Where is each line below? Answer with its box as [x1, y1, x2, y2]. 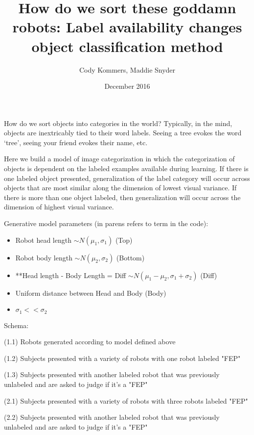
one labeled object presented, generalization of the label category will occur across [4, 173, 250, 183]
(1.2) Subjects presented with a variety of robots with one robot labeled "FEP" [4, 353, 241, 363]
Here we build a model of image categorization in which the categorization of [4, 154, 235, 164]
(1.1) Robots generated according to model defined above [4, 336, 176, 347]
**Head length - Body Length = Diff [15, 270, 126, 280]
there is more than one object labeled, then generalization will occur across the [4, 192, 241, 202]
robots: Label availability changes [12, 17, 242, 37]
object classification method [31, 36, 223, 56]
